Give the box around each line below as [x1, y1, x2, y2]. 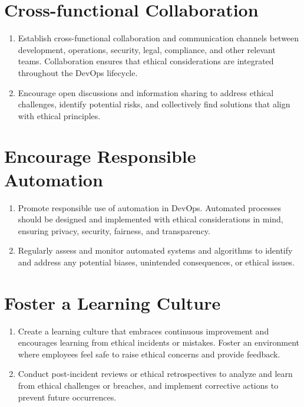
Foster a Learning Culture [4, 290, 221, 314]
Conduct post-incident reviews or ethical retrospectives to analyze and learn [18, 367, 293, 380]
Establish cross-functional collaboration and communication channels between [18, 32, 299, 44]
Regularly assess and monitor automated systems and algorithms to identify [18, 244, 293, 257]
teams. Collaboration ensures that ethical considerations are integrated [18, 55, 274, 67]
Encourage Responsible [4, 144, 196, 168]
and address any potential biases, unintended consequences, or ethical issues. [18, 255, 295, 268]
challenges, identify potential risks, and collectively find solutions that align [18, 98, 290, 110]
